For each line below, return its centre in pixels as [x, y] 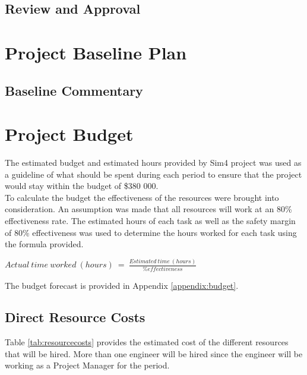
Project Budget [69, 134]
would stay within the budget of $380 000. [82, 186]
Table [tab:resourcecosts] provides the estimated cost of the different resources [147, 342]
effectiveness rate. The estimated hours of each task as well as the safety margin [150, 221]
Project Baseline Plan [96, 52]
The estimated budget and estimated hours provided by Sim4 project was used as [153, 163]
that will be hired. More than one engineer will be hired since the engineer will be [154, 353]
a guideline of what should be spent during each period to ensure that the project [153, 174]
